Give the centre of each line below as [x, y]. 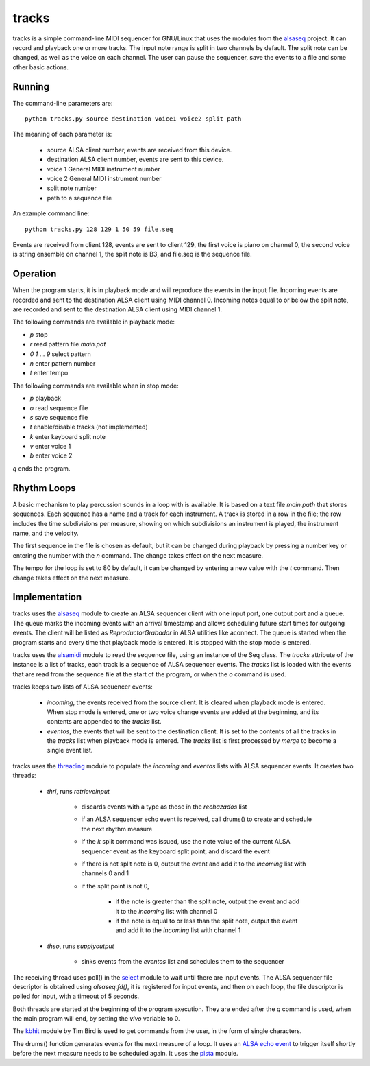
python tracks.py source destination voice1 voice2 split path [133, 119]
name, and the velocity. [46, 533]
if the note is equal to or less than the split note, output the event [207, 921]
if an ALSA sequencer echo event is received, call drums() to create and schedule [196, 819]
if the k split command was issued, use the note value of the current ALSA [186, 842]
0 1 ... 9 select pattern [61, 354]
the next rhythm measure [117, 829]
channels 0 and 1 [105, 873]
